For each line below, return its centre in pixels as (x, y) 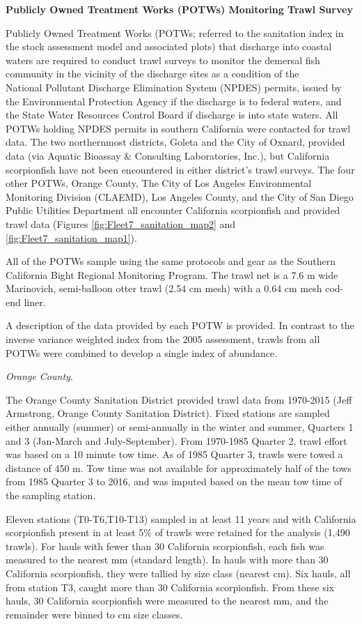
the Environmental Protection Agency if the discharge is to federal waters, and (174, 101)
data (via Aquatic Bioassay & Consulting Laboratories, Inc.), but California (168, 155)
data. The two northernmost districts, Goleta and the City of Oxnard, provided (175, 142)
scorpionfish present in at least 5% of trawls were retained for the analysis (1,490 (178, 532)
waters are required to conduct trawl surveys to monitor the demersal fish (163, 60)
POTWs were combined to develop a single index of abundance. (142, 352)
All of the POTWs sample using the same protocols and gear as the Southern (171, 261)
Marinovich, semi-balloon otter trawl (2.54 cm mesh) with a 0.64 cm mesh (164, 288)
